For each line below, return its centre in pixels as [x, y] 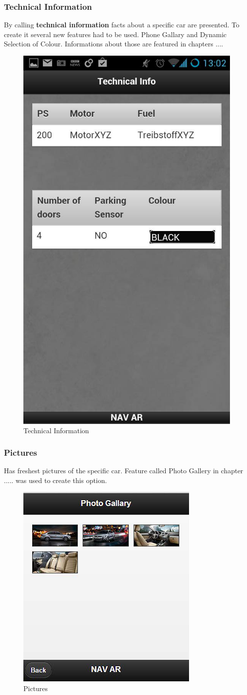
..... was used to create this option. [56, 480]
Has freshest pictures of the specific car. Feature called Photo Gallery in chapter [124, 471]
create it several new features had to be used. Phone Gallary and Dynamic [115, 34]
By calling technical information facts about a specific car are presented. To [122, 25]
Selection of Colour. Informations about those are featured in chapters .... [114, 44]
